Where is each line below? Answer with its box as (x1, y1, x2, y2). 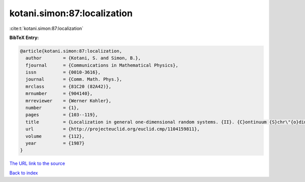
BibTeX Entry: (9, 34, 39, 41)
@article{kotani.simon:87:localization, (20, 48, 122, 54)
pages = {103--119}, (25, 112, 99, 118)
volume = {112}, (25, 133, 85, 139)
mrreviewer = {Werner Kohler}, (25, 98, 112, 103)
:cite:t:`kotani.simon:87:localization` (9, 25, 84, 31)
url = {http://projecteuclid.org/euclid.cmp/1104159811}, (25, 126, 200, 132)
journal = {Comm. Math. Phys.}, (25, 77, 122, 82)
